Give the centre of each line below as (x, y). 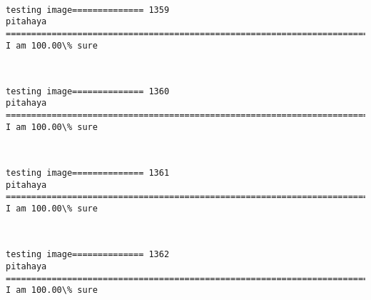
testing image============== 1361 (88, 173)
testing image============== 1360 (88, 91)
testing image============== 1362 (88, 255)
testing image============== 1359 (88, 10)
